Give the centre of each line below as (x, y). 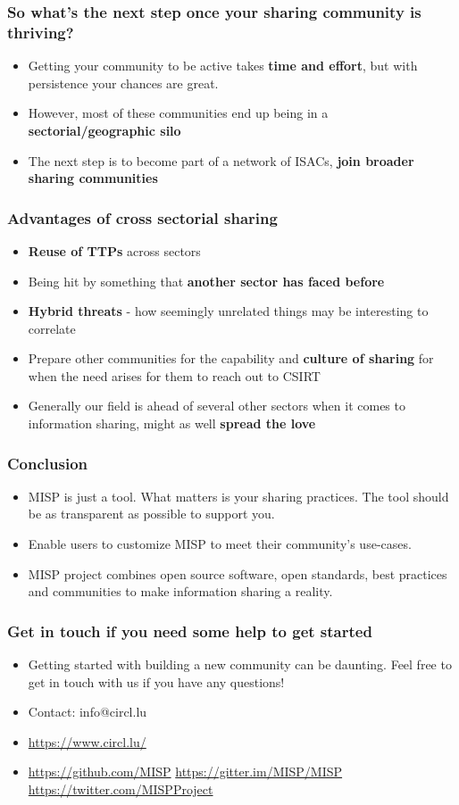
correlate (52, 328)
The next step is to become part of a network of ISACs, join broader (221, 160)
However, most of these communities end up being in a (178, 113)
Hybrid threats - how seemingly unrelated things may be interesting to (228, 311)
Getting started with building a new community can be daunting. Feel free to (240, 664)
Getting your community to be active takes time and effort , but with (223, 66)
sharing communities (93, 178)
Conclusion (47, 463)
